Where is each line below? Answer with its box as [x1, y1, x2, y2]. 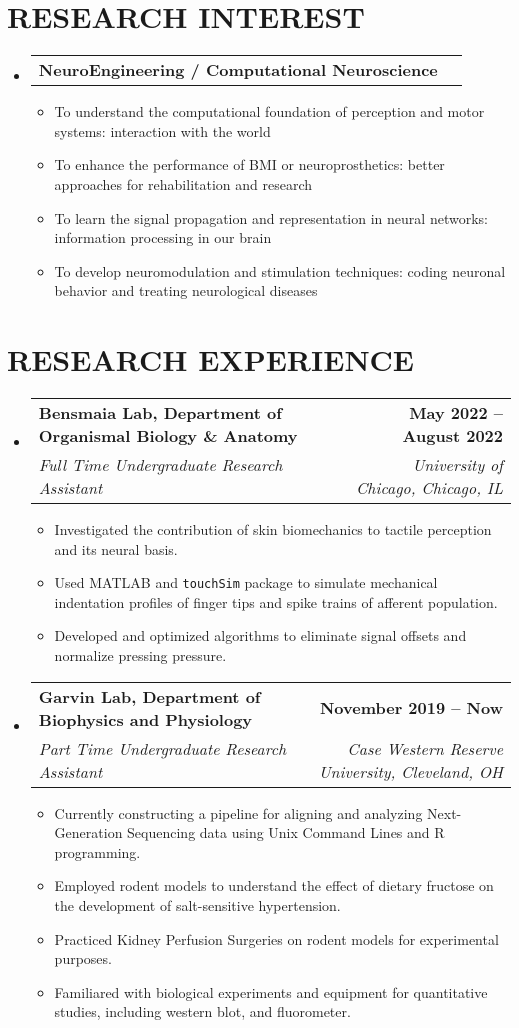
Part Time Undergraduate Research [38, 736, 287, 760]
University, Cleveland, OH [318, 759, 503, 783]
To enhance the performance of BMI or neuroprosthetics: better [54, 154, 445, 175]
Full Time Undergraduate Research [38, 453, 283, 476]
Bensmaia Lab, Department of [38, 401, 282, 424]
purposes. [54, 948, 112, 969]
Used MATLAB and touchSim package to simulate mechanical [54, 572, 438, 593]
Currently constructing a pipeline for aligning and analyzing [54, 802, 423, 823]
